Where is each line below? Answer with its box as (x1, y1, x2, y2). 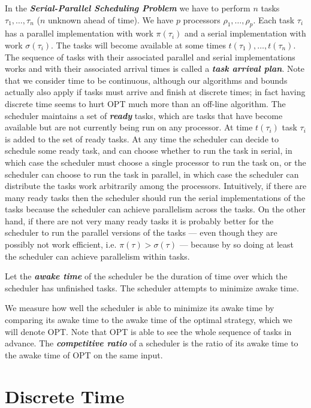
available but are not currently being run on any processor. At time (5, 121, 253, 133)
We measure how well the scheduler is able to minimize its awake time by (5, 302, 274, 314)
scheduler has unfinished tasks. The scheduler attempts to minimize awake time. (5, 281, 299, 294)
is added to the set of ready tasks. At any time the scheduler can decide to (5, 132, 279, 145)
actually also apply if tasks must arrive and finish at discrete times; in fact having (5, 86, 306, 98)
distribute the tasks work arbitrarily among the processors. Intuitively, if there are (5, 179, 307, 192)
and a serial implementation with (184, 27, 306, 39)
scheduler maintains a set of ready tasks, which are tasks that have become (5, 109, 283, 121)
